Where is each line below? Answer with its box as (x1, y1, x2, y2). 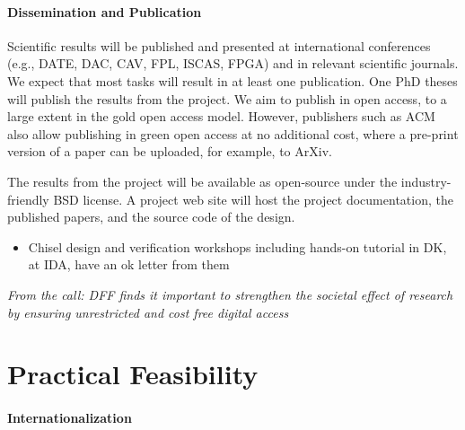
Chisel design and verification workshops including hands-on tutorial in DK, (28, 237, 447, 256)
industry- (400, 171, 452, 190)
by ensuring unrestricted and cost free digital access (7, 303, 289, 321)
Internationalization (7, 408, 132, 427)
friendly (7, 189, 49, 208)
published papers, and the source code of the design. (7, 207, 295, 226)
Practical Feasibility (7, 355, 259, 392)
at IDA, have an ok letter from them (28, 255, 230, 274)
